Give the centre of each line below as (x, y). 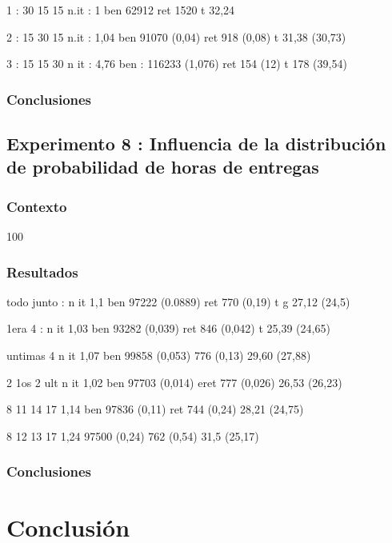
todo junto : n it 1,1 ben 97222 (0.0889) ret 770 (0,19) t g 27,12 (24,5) (178, 301)
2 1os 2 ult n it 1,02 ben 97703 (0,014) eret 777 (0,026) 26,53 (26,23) (174, 382)
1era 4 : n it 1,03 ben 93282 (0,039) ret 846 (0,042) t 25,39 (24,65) (168, 328)
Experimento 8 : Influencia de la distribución (196, 144)
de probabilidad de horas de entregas (163, 167)
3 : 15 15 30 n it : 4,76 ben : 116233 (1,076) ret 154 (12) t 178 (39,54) (177, 64)
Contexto (37, 206)
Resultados (42, 271)
